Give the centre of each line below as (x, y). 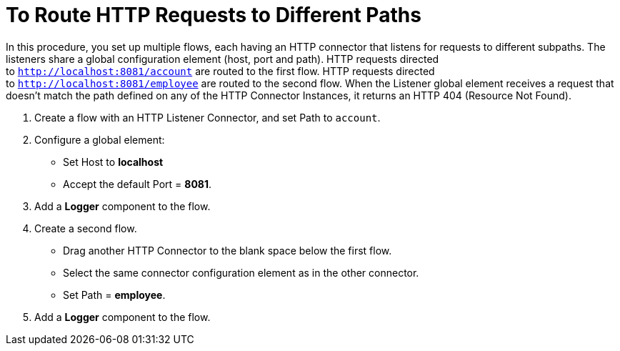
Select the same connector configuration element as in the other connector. (241, 272)
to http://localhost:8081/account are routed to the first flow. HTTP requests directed (220, 71)
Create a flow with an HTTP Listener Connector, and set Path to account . (207, 117)
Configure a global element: (100, 139)
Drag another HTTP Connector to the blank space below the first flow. (227, 250)
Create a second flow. (86, 228)
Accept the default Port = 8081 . (137, 184)
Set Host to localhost (113, 162)
